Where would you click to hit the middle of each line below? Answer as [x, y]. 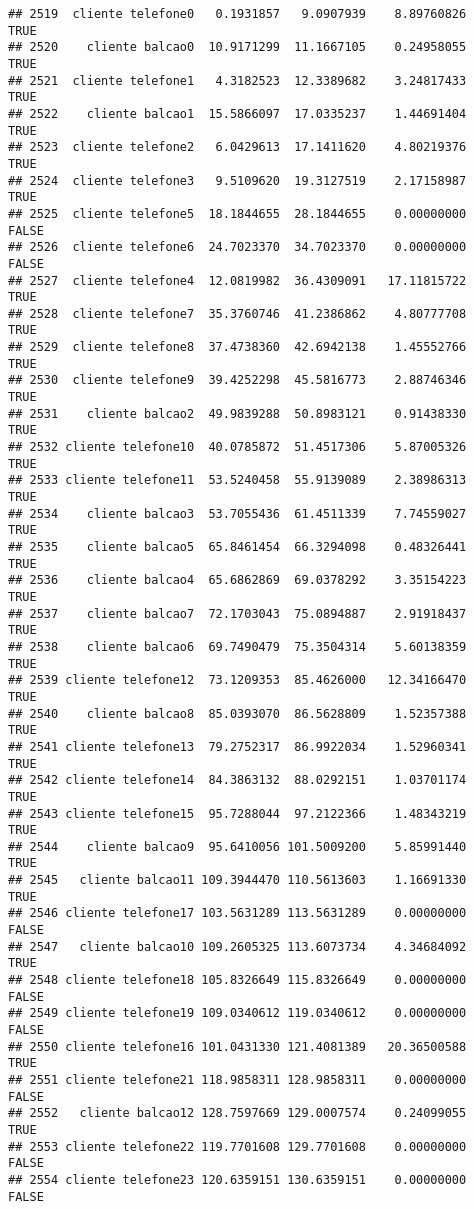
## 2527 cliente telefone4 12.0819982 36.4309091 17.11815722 [237, 280]
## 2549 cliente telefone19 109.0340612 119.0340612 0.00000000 [237, 1013]
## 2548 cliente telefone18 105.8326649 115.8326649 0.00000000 [237, 980]
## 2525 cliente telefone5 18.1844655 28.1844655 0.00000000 [237, 213]
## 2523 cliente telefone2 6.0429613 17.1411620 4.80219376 [237, 147]
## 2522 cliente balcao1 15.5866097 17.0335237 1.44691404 [237, 113]
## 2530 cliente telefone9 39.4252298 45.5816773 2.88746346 [237, 380]
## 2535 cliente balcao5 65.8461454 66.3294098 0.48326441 [237, 547]
